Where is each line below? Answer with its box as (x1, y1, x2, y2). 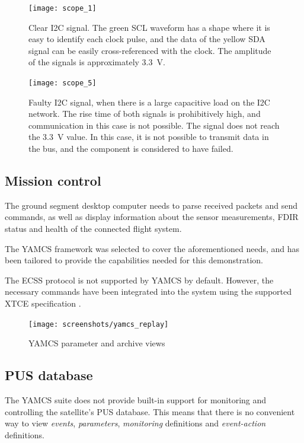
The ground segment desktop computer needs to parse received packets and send (5, 199, 298, 211)
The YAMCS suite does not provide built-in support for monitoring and (5, 394, 267, 406)
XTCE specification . (5, 297, 81, 310)
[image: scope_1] (28, 4, 97, 12)
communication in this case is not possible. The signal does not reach (28, 119, 280, 131)
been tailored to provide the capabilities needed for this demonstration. (5, 254, 263, 266)
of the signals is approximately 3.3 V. (28, 56, 165, 68)
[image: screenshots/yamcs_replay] (28, 320, 169, 329)
